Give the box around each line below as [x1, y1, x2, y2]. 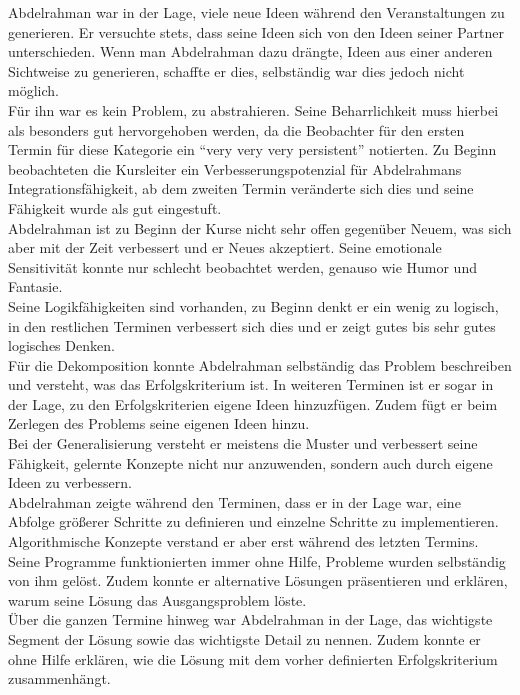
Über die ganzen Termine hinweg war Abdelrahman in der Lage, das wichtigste [8, 609, 493, 630]
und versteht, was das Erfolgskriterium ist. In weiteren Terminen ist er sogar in [8, 374, 494, 395]
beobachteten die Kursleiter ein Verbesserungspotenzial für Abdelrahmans [8, 158, 462, 179]
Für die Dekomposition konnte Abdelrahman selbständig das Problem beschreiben [8, 354, 512, 375]
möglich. [8, 80, 59, 101]
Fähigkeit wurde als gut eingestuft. [8, 197, 222, 218]
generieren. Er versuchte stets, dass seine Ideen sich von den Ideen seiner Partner [8, 21, 504, 42]
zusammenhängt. [8, 668, 111, 689]
